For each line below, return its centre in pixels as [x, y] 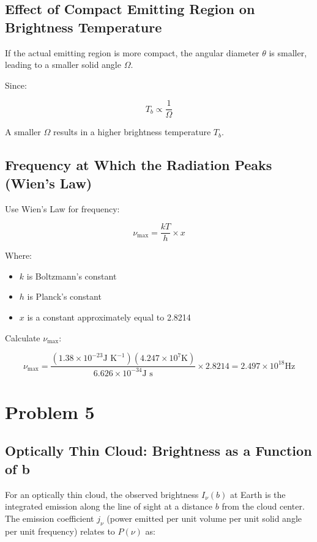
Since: [16, 85]
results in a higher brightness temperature [132, 132]
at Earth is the [258, 494]
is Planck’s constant [64, 296]
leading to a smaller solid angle [63, 65]
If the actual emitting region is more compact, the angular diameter [132, 52]
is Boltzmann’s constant [72, 276]
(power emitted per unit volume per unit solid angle [204, 518]
